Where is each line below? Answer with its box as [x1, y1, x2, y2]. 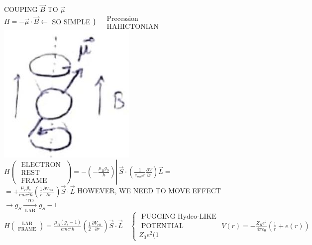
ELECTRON [21, 161, 61, 168]
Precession [106, 15, 138, 22]
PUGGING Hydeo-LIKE [141, 213, 216, 221]
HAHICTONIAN [106, 23, 159, 30]
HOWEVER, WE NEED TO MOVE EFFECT [77, 185, 221, 196]
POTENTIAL [141, 223, 184, 230]
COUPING [4, 4, 38, 14]
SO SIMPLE [52, 16, 91, 26]
